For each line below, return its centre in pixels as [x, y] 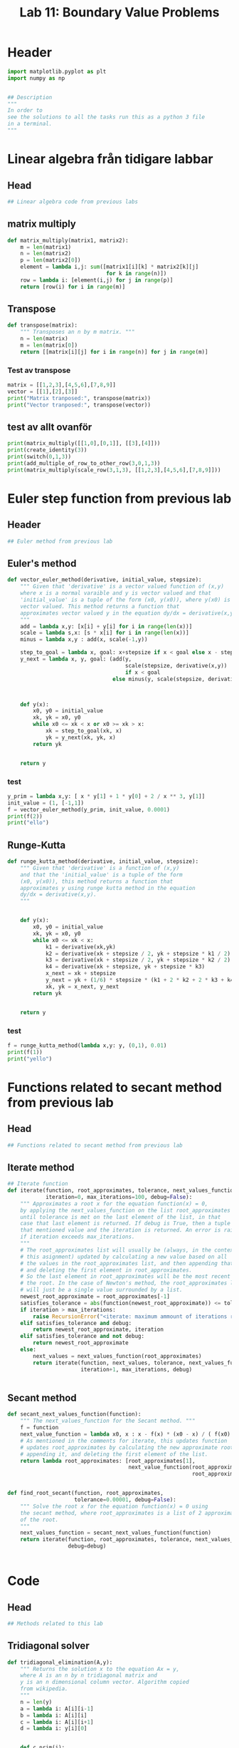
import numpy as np [36, 78]
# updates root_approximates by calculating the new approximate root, [128, 1447]
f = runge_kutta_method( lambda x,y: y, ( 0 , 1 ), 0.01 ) [87, 1046]
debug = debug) [87, 1546]
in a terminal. [30, 124]
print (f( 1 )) [25, 1052]
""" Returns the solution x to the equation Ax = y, [100, 1669]
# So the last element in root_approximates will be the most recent [126, 1277]
